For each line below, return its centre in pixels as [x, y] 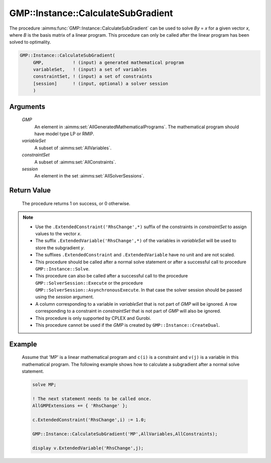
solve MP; [44, 385]
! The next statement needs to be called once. [92, 399]
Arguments [27, 106]
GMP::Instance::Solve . [62, 268]
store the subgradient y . [60, 248]
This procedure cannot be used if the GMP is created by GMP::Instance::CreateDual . [128, 325]
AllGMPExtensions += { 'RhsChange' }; [80, 406]
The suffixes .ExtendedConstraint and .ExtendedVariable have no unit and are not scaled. [135, 255]
